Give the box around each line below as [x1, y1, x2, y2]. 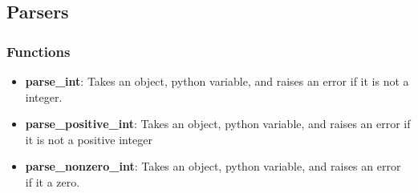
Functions [6, 41, 71, 61]
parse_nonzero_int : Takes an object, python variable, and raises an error [25, 158, 401, 175]
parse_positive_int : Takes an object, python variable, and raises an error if [25, 115, 411, 132]
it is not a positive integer [25, 131, 152, 147]
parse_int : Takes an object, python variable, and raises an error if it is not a [25, 73, 409, 89]
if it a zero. [25, 173, 80, 190]
